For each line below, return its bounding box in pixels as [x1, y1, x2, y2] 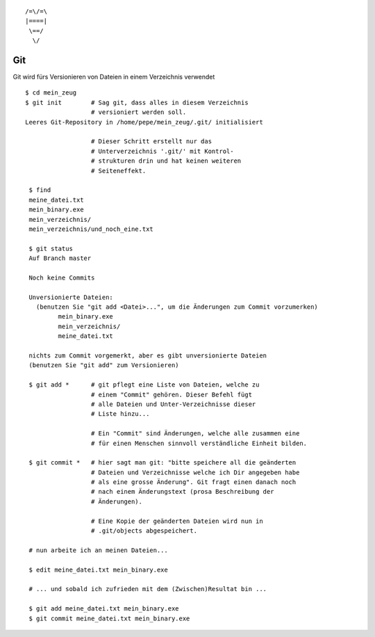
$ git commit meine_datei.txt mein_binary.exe [28, 614, 190, 622]
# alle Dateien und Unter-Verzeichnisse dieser [90, 400, 256, 408]
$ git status [28, 244, 73, 252]
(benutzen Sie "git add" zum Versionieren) [28, 362, 180, 369]
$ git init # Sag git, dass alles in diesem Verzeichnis [25, 98, 249, 106]
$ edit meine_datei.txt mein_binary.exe [28, 565, 168, 574]
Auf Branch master [28, 255, 92, 262]
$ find [28, 186, 51, 194]
